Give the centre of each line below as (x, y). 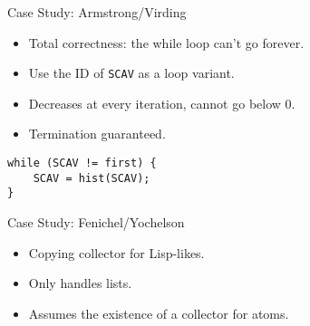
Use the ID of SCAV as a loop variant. (131, 73)
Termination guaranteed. (97, 134)
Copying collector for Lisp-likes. (116, 252)
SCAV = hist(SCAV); (92, 178)
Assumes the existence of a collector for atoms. (159, 313)
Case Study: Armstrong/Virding (97, 12)
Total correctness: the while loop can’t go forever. (166, 42)
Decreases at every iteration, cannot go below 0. (162, 103)
